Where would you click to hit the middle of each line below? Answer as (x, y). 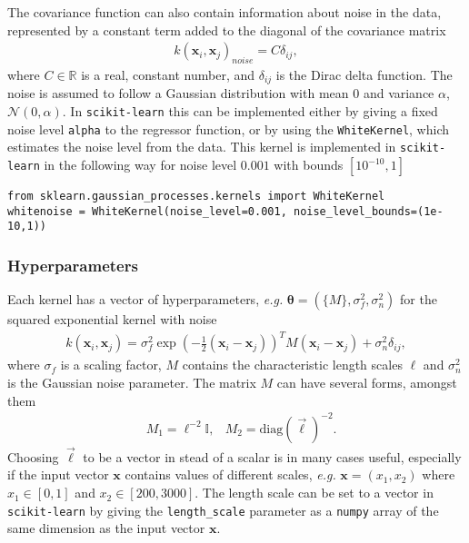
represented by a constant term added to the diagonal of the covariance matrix (227, 30)
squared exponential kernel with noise (112, 319)
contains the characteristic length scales (292, 365)
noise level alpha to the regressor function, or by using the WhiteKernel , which (229, 128)
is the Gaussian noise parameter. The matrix (132, 382)
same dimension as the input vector (106, 528)
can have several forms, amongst (367, 382)
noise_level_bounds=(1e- (368, 211)
